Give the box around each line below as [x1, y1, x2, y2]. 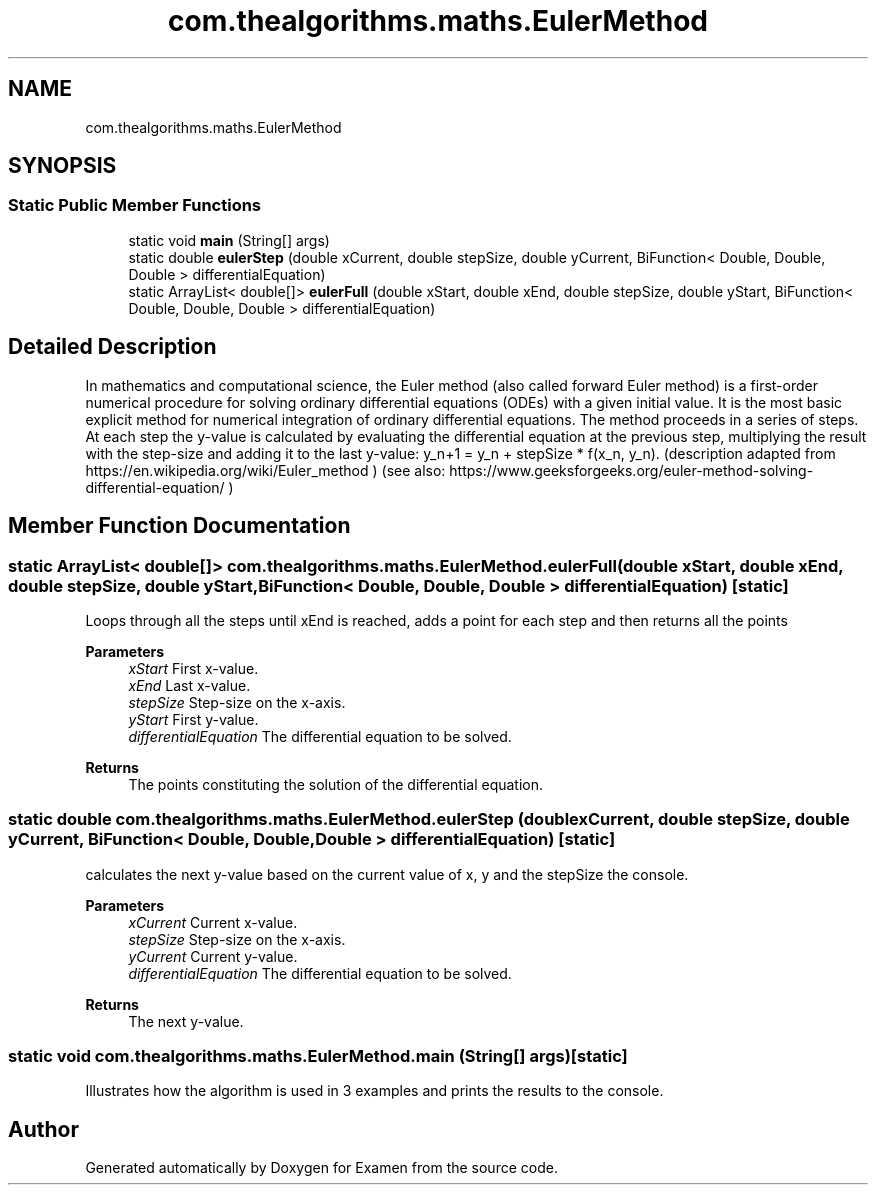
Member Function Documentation [8, 513, 351, 539]
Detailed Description [8, 334, 217, 360]
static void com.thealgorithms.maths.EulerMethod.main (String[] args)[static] [8, 1046, 628, 1066]
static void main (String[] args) [128, 231, 330, 249]
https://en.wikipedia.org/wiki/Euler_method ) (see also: [85, 461, 446, 479]
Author [8, 1116, 79, 1142]
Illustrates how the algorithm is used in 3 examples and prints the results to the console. [85, 1082, 664, 1100]
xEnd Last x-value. [128, 676, 251, 694]
